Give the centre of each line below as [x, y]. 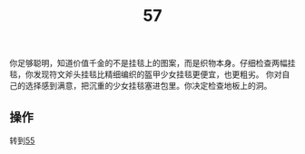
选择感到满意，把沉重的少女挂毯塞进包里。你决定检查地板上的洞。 [148, 86]
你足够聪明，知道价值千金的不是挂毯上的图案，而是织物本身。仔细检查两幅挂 [152, 63]
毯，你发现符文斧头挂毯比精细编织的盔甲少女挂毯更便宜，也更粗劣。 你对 [146, 74]
